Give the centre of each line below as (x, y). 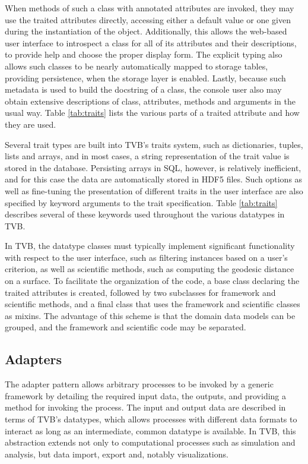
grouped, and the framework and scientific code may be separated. (126, 327)
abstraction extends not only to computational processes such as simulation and (150, 442)
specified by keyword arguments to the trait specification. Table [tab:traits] (141, 202)
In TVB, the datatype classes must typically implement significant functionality (150, 246)
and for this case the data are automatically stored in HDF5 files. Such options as (154, 179)
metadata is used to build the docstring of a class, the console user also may (143, 89)
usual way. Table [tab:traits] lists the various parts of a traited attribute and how (152, 113)
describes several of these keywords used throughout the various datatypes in (145, 214)
